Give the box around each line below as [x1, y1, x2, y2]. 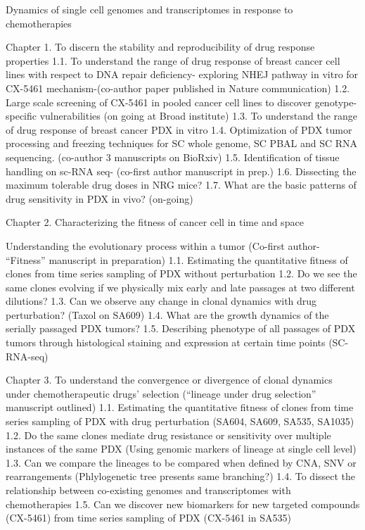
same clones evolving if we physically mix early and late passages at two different [6, 279, 355, 294]
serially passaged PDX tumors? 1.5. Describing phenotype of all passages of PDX [6, 321, 356, 336]
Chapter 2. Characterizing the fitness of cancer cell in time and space [6, 215, 304, 229]
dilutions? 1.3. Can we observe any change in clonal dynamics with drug [6, 294, 317, 308]
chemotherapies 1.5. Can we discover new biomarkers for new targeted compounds [6, 496, 360, 511]
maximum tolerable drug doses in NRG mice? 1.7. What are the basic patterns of [6, 177, 357, 192]
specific [6, 108, 37, 123]
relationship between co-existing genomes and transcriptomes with [6, 483, 291, 497]
